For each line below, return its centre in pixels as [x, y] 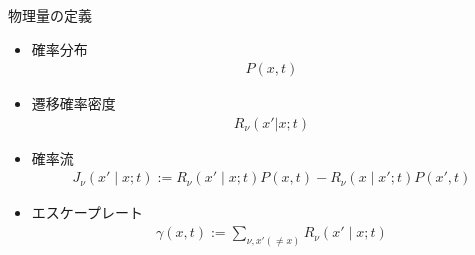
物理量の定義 [50, 15]
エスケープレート [87, 212]
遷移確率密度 [73, 103]
